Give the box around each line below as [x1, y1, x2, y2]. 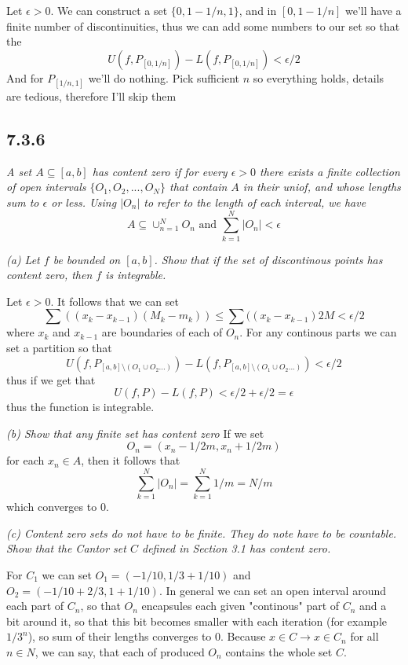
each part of [6, 597, 64, 614]
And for [6, 69, 44, 86]
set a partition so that [6, 340, 112, 356]
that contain [169, 178, 228, 195]
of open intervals [6, 178, 86, 195]
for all [350, 628, 379, 645]
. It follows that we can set [50, 292, 179, 309]
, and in [239, 2, 277, 18]
